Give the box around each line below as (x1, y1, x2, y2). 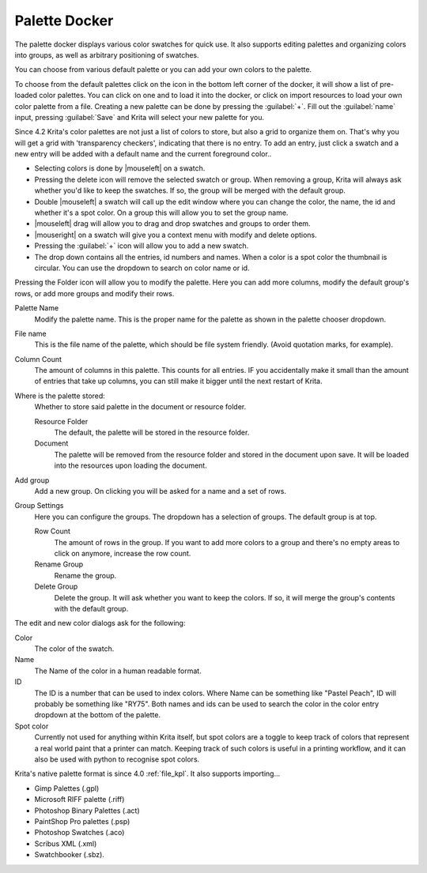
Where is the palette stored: (14, 391, 106, 401)
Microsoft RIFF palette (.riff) (34, 795, 125, 804)
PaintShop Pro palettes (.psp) (34, 816, 130, 826)
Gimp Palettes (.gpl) (34, 783, 100, 793)
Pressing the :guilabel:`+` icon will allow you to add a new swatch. (34, 241, 249, 250)
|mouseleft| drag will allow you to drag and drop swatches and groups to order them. (34, 219, 312, 228)
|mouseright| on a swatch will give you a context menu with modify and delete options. (34, 230, 318, 239)
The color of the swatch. (34, 644, 115, 653)
